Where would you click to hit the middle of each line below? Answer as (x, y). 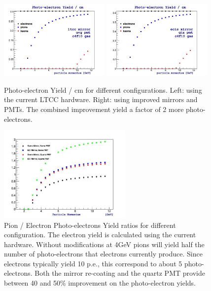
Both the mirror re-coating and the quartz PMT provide (120, 273)
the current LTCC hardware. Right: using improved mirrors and (101, 99)
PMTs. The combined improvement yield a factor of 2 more (94, 109)
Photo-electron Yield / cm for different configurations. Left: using (103, 90)
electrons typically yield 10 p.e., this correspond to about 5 (93, 263)
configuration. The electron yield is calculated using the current (100, 235)
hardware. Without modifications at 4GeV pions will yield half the (104, 244)
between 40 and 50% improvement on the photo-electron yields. (100, 283)
